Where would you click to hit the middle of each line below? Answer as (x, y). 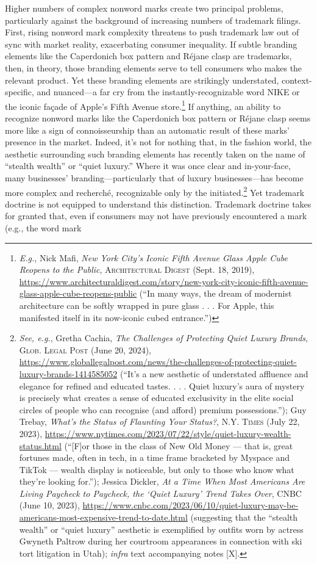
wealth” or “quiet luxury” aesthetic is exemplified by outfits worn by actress (161, 529)
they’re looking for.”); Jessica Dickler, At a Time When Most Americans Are (162, 481)
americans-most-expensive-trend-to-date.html (103, 517)
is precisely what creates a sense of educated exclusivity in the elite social (156, 398)
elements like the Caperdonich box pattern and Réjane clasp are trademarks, (148, 56)
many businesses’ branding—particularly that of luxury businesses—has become (154, 177)
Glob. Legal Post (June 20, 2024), (85, 349)
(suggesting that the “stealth (244, 517)
